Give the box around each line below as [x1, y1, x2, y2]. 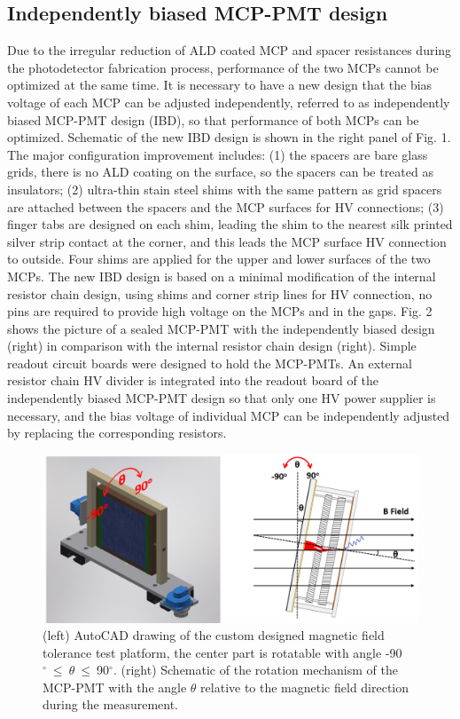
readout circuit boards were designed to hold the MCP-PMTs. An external [7, 353, 413, 372]
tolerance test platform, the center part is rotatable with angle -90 [43, 643, 402, 661]
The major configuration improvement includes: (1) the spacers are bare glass [7, 145, 428, 163]
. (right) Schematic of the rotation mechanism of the [113, 660, 398, 679]
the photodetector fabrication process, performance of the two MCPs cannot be [7, 58, 439, 76]
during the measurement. [43, 695, 178, 714]
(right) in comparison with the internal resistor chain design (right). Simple [7, 336, 417, 355]
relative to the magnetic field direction [200, 677, 409, 696]
